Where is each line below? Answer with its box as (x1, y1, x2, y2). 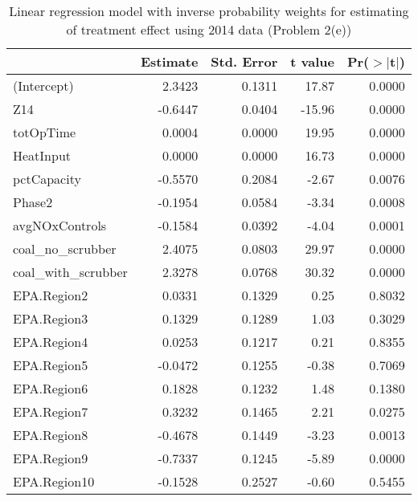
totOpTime (13, 123, 76, 141)
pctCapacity (13, 169, 81, 188)
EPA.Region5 (13, 356, 88, 374)
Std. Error (211, 52, 278, 71)
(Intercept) (13, 76, 74, 95)
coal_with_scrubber (13, 263, 128, 281)
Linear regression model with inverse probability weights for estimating (9, 2, 409, 20)
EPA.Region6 (13, 379, 88, 397)
